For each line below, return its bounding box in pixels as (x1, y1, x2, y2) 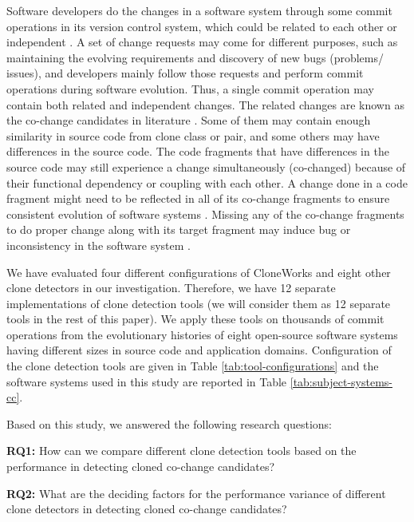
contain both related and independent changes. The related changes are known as (6, 96, 404, 113)
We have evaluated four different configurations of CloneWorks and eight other (6, 263, 391, 280)
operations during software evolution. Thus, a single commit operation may (6, 80, 374, 97)
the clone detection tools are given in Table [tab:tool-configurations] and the (6, 358, 379, 374)
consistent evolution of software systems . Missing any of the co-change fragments (6, 205, 404, 222)
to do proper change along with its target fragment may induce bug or (6, 221, 351, 238)
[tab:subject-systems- (290, 373, 392, 390)
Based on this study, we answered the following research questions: (6, 415, 332, 432)
